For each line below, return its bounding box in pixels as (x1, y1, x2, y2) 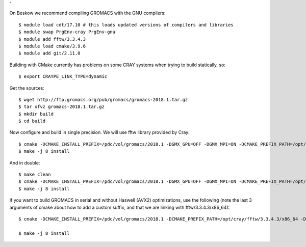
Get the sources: (9, 85, 44, 91)
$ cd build (18, 118, 46, 124)
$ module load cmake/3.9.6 (18, 43, 86, 49)
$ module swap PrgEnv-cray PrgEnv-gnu (18, 29, 116, 35)
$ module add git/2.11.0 (18, 50, 81, 56)
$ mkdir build (18, 111, 54, 117)
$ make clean (18, 172, 51, 178)
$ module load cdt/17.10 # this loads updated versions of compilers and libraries (18, 22, 234, 28)
